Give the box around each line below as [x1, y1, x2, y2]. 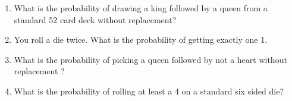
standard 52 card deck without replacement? [14, 13, 177, 26]
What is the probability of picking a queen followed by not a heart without [14, 53, 287, 65]
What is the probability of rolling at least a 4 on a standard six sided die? [14, 84, 284, 97]
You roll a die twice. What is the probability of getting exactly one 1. [14, 33, 268, 46]
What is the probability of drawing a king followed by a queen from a [14, 2, 268, 14]
